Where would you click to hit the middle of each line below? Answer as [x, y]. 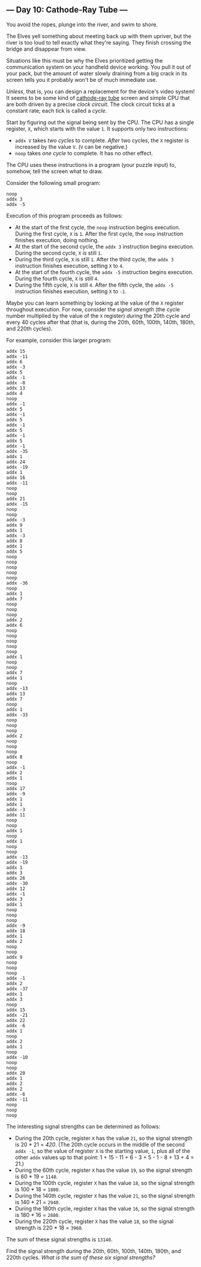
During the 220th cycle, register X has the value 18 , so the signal [94, 1221]
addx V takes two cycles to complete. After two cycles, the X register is [102, 140]
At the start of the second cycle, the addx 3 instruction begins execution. [104, 246]
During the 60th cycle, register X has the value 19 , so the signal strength [104, 1170]
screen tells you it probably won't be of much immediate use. [82, 79]
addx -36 [17, 583]
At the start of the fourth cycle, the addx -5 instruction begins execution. [104, 272]
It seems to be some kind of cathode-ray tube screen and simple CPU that [98, 98]
